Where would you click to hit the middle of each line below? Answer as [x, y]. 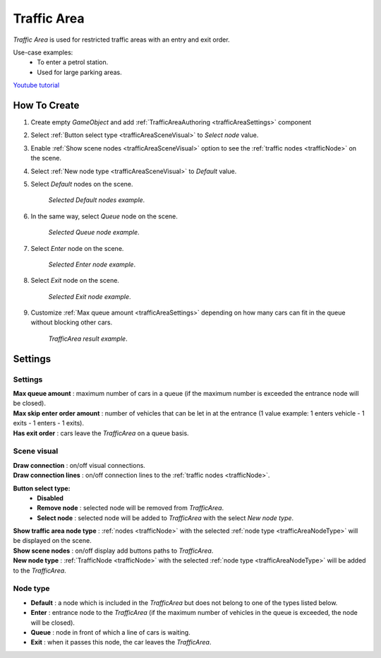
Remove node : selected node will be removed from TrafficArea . [131, 508]
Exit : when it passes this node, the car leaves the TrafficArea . [121, 642]
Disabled [50, 498]
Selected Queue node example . [94, 233]
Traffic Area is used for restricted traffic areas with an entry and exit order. [121, 40]
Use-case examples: [43, 52]
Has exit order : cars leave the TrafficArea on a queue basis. [101, 433]
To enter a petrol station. [73, 62]
